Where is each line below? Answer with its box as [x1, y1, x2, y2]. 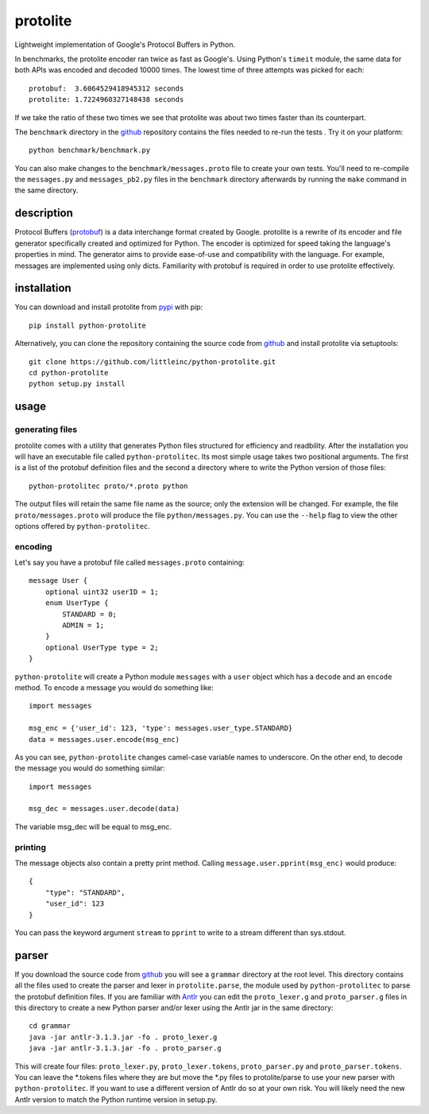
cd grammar [29, 1022, 71, 1031]
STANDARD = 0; [62, 609, 118, 619]
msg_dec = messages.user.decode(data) [29, 804, 180, 813]
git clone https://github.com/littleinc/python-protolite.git [29, 357, 276, 366]
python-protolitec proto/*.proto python [29, 481, 188, 491]
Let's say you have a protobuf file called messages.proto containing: [14, 557, 245, 568]
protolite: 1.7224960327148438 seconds [29, 95, 184, 104]
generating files [14, 424, 78, 435]
